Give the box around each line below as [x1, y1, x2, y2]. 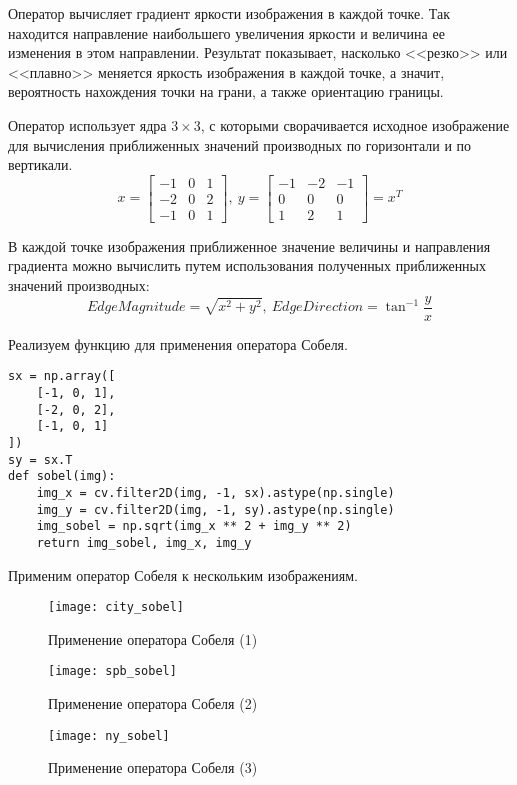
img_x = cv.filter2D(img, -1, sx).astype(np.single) [36, 485, 395, 500]
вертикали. [8, 154, 73, 175]
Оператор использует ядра [8, 114, 167, 135]
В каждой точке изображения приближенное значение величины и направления [8, 235, 491, 256]
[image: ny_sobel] [48, 728, 170, 743]
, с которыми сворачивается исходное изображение [200, 114, 510, 135]
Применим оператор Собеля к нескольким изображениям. [8, 564, 358, 585]
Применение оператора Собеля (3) [48, 757, 258, 778]
